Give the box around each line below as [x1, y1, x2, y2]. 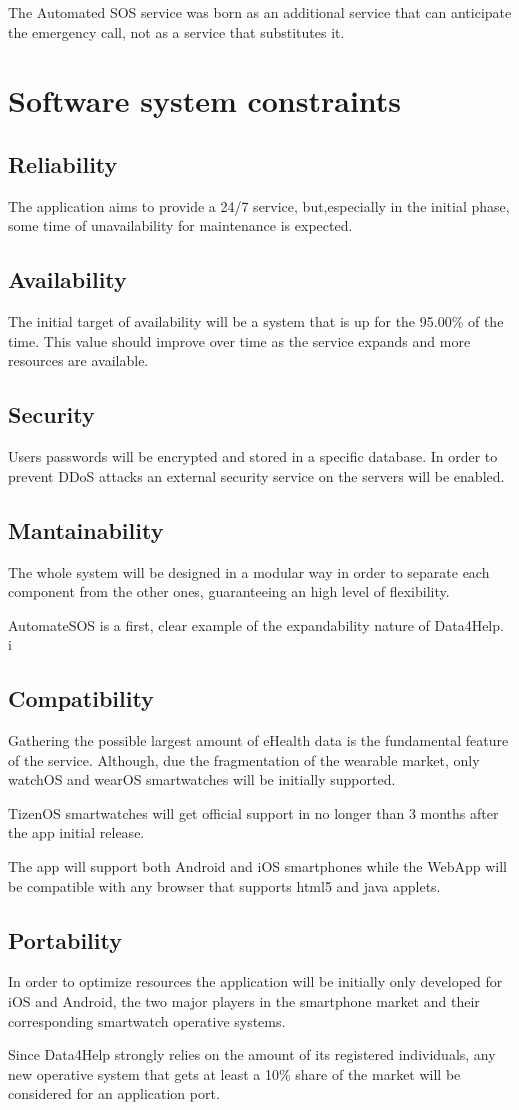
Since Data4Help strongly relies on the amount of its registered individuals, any [8, 1044, 496, 1065]
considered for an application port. [8, 1083, 220, 1104]
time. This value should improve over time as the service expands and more [8, 330, 471, 351]
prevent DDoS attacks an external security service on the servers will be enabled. [8, 465, 505, 486]
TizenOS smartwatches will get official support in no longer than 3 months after [8, 802, 499, 823]
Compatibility [8, 683, 154, 714]
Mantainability [8, 514, 164, 545]
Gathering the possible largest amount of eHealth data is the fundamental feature [8, 730, 509, 751]
